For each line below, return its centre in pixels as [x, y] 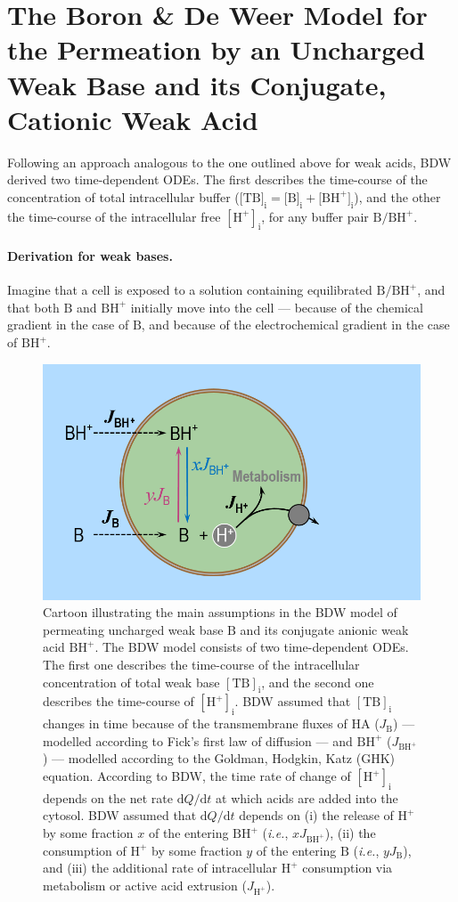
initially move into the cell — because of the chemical [277, 307]
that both [33, 307]
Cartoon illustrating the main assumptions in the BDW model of [220, 612]
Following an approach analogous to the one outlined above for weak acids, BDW [229, 162]
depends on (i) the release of [316, 815]
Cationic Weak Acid [133, 119]
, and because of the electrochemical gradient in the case [295, 325]
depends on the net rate [108, 797]
